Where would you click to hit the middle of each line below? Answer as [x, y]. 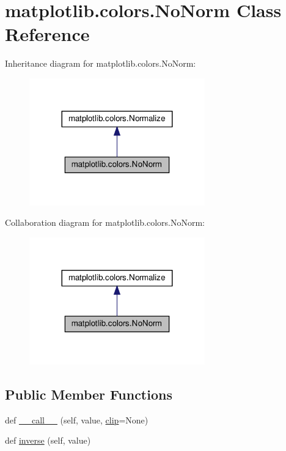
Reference [47, 34]
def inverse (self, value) [48, 440]
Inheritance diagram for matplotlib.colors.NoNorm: [101, 63]
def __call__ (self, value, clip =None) [77, 419]
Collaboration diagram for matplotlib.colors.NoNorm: [105, 222]
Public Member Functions [89, 394]
